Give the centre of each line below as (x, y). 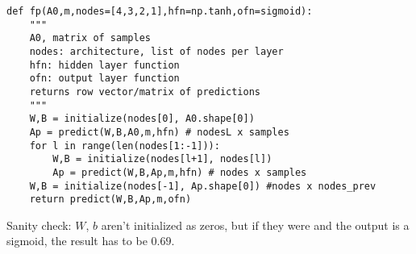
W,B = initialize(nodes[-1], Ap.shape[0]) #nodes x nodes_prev (203, 186)
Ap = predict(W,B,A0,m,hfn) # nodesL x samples (159, 132)
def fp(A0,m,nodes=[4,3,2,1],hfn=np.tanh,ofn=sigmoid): (160, 11)
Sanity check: (39, 225)
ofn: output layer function (104, 79)
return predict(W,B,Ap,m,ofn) (110, 200)
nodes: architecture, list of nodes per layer (156, 51)
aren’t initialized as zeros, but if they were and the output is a (255, 225)
